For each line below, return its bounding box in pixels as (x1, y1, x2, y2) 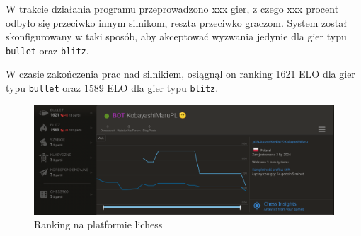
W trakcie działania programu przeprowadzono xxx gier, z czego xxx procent (6, 1, 339, 16)
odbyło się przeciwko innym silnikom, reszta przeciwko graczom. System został (6, 15, 347, 30)
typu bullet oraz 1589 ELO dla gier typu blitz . (6, 81, 219, 95)
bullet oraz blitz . (6, 42, 89, 57)
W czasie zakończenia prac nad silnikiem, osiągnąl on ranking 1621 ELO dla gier (6, 66, 355, 81)
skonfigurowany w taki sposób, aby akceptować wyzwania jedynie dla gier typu (6, 29, 347, 44)
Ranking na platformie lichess (34, 217, 163, 232)
